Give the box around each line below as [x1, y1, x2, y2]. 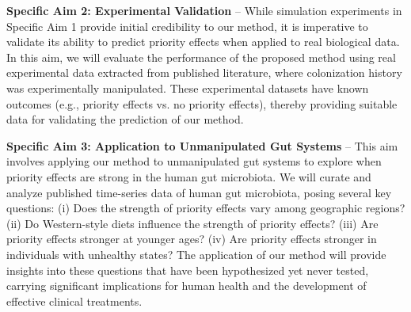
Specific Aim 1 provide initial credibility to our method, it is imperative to [6, 17, 368, 34]
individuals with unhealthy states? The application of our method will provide [6, 245, 386, 262]
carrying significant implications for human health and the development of [6, 277, 367, 294]
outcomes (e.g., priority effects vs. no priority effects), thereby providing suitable [6, 95, 398, 112]
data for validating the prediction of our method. [6, 111, 244, 127]
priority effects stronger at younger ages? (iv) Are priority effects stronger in [6, 230, 377, 247]
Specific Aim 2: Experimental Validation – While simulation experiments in [6, 2, 402, 18]
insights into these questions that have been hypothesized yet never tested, [6, 261, 369, 278]
